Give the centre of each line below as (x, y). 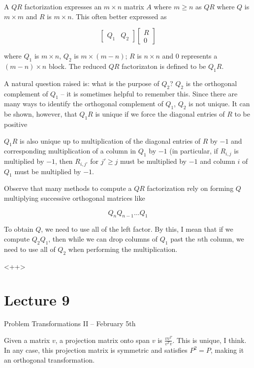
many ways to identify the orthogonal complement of (84, 104)
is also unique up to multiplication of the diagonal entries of (110, 140)
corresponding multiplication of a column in (70, 151)
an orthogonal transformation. (49, 359)
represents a (199, 56)
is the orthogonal (211, 83)
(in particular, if (194, 151)
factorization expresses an (63, 6)
